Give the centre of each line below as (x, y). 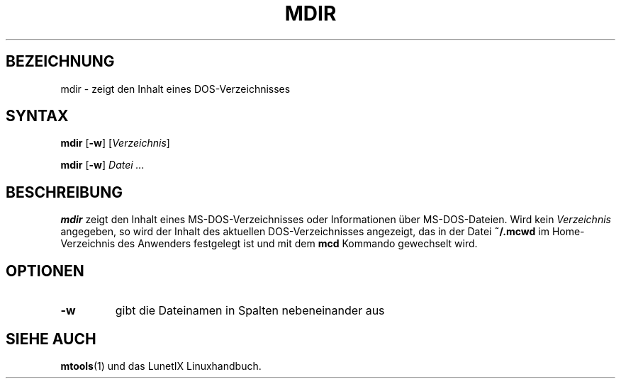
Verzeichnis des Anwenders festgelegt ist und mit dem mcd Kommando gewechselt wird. (269, 244)
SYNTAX (37, 116)
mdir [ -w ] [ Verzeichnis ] (115, 143)
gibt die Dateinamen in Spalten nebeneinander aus (250, 311)
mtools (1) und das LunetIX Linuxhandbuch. (161, 366)
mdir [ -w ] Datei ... (102, 165)
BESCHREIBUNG (65, 192)
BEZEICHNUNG (60, 62)
